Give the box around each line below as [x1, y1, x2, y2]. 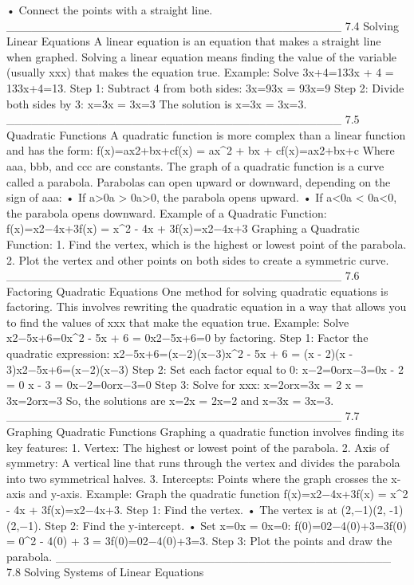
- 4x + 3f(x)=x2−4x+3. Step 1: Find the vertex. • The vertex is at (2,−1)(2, [6, 501, 386, 517]
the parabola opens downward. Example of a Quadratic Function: [6, 204, 327, 221]
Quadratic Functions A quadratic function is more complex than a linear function [6, 126, 406, 143]
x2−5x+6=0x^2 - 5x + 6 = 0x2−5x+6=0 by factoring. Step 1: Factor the [6, 329, 369, 346]
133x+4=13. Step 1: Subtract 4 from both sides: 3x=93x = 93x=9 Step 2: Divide [6, 79, 404, 96]
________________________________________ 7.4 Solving [6, 17, 399, 33]
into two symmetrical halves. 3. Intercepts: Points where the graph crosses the [6, 469, 388, 486]
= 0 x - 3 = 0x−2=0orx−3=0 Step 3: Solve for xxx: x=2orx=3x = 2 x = [6, 376, 364, 393]
